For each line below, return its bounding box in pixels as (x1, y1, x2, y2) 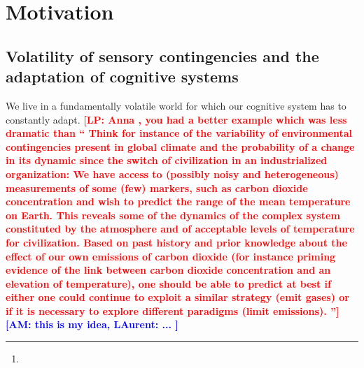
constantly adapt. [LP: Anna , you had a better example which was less (6, 112, 347, 126)
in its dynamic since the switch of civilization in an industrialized (6, 153, 328, 168)
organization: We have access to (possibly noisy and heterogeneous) (6, 166, 339, 181)
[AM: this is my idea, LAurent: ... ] (6, 317, 178, 332)
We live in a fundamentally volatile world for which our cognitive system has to (6, 98, 346, 112)
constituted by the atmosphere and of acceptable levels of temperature (6, 221, 355, 236)
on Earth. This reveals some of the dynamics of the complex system (6, 207, 340, 222)
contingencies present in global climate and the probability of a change (6, 139, 355, 154)
